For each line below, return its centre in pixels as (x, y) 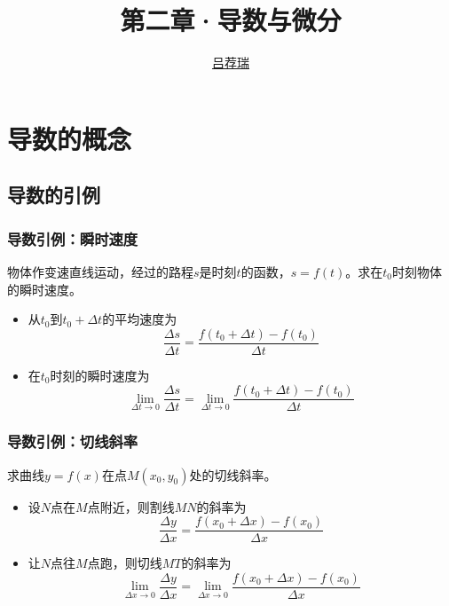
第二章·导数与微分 (231, 20)
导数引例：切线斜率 (73, 441)
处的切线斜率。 (233, 474)
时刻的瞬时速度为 (100, 375)
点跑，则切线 (125, 563)
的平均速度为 (140, 319)
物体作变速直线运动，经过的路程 (100, 271)
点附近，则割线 (131, 506)
